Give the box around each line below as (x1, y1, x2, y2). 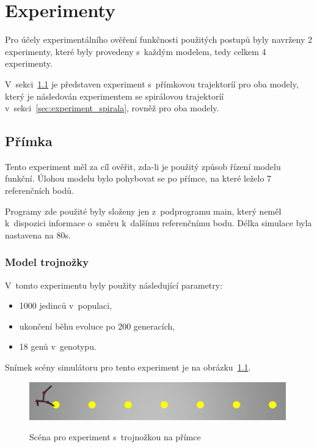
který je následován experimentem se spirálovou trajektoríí (5, 89, 224, 102)
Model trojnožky (5, 254, 89, 270)
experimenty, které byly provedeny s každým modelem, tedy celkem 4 (5, 45, 266, 57)
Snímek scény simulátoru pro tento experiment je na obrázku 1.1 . (5, 361, 251, 374)
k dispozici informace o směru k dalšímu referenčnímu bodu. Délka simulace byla (5, 216, 312, 229)
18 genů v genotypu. (19, 340, 97, 353)
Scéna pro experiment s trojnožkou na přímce (29, 430, 201, 443)
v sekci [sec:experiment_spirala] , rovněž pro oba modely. (5, 102, 219, 114)
